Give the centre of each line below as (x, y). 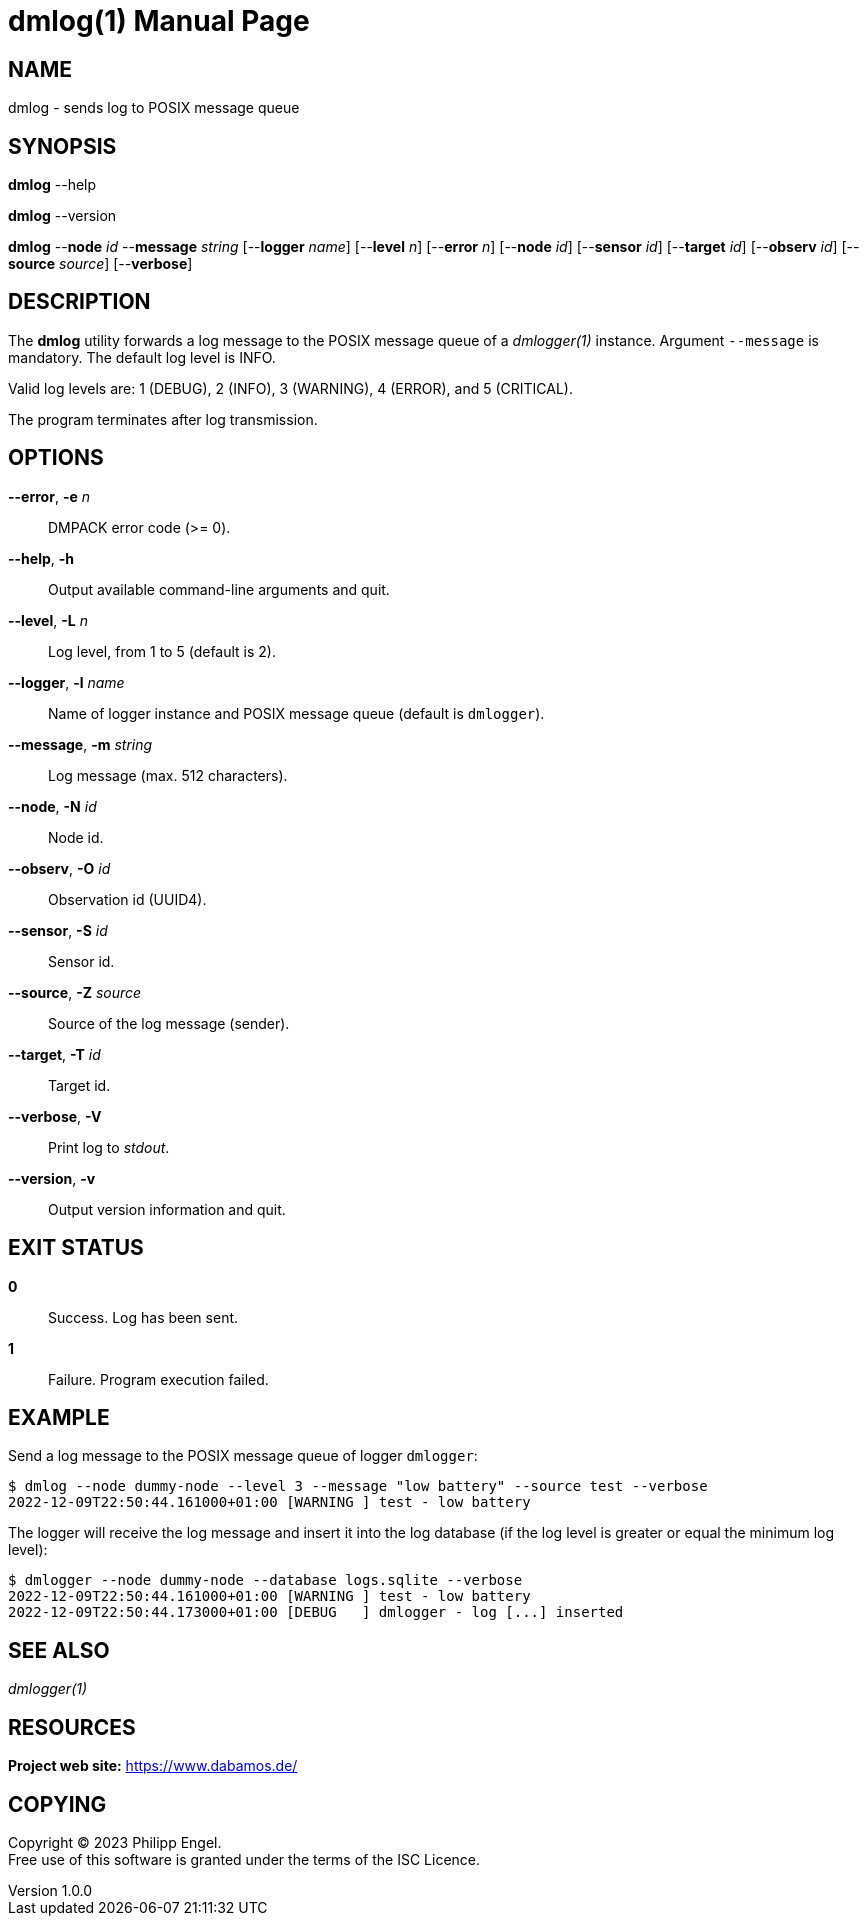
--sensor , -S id (58, 930)
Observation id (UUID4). (127, 899)
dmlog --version (62, 216)
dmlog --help (52, 185)
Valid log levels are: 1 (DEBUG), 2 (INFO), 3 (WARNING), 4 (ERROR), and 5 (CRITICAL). (290, 388)
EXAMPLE (59, 1417)
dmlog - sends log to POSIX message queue (154, 108)
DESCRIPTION (79, 302)
